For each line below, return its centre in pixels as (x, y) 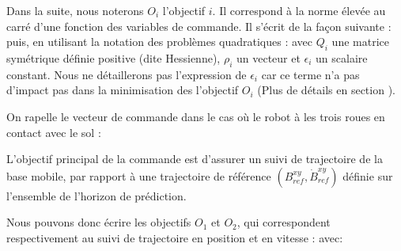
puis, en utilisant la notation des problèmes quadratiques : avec (160, 42)
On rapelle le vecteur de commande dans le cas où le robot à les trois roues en (196, 116)
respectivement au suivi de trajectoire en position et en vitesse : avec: (175, 237)
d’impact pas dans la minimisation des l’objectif (123, 90)
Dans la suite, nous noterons (75, 10)
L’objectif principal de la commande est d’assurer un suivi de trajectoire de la (195, 159)
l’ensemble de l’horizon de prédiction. (96, 195)
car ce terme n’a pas (310, 74)
